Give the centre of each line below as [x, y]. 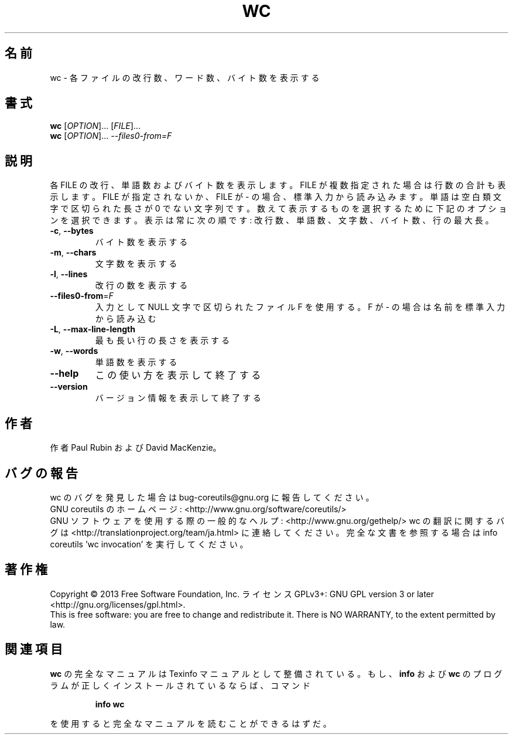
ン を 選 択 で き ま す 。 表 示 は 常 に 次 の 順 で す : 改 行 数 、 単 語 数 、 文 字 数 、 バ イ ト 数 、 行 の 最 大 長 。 [272, 220]
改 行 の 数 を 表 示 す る [141, 285]
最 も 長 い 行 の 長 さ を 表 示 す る [163, 340]
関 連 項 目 [34, 649]
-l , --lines [69, 274]
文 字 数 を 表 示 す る [136, 264]
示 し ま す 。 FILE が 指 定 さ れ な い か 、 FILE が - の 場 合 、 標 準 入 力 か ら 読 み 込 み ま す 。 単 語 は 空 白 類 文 [276, 197]
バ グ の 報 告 [41, 473]
